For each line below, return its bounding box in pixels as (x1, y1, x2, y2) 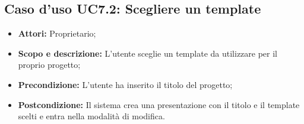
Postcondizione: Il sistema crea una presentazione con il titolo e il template (18, 98, 300, 110)
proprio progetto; (18, 58, 81, 71)
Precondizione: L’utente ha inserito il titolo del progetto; (18, 78, 233, 90)
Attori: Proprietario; (18, 27, 96, 40)
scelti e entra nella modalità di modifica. (18, 110, 165, 122)
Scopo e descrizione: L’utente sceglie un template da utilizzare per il (18, 47, 278, 59)
